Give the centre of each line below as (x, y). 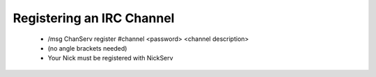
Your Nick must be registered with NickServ (110, 58)
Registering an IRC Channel (94, 18)
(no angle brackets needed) (87, 48)
